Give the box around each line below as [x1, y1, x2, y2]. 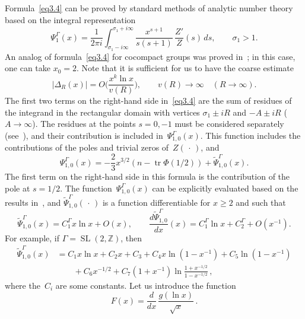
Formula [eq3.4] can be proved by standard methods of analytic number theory [5, 2, 293, 14]
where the [5, 279, 40, 291]
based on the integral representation [5, 13, 136, 25]
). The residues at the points [32, 117, 136, 130]
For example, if [5, 231, 60, 244]
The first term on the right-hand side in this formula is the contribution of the [5, 170, 290, 183]
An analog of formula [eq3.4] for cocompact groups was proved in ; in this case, [5, 50, 296, 62]
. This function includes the [200, 129, 301, 141]
